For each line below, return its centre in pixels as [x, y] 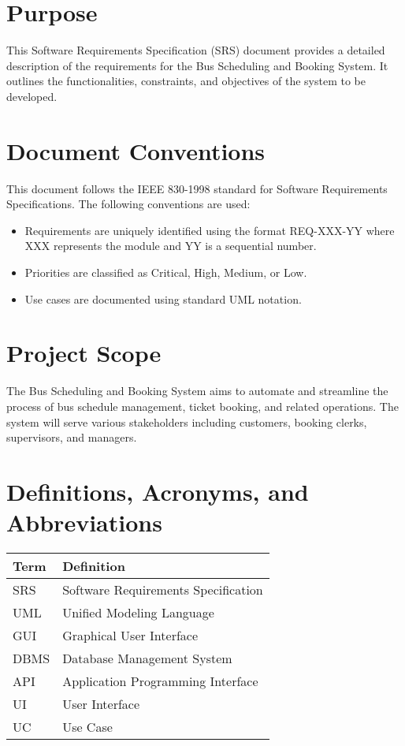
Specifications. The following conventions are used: [128, 204]
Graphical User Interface [130, 635]
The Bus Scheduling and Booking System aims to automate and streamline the [197, 391]
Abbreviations [84, 522]
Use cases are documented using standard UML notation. [163, 298]
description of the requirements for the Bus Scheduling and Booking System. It [197, 65]
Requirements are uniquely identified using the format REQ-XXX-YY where [210, 230]
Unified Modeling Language [138, 612]
